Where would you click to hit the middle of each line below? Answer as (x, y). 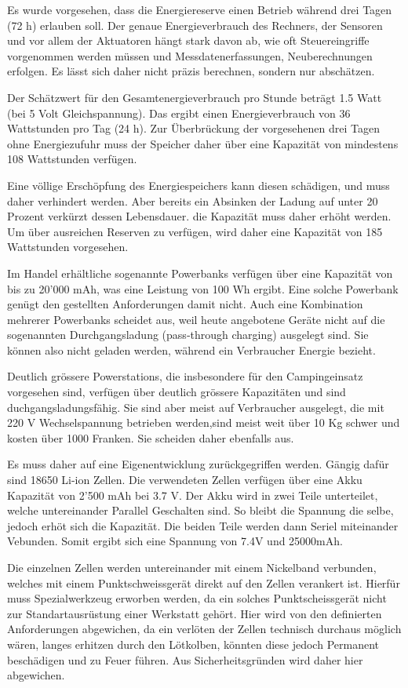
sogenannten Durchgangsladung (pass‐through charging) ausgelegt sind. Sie (188, 335)
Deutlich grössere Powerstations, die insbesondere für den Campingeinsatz (185, 376)
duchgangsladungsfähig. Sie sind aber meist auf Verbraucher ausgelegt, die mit (196, 407)
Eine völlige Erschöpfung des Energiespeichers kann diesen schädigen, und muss (199, 185)
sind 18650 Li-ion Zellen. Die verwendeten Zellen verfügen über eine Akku (185, 480)
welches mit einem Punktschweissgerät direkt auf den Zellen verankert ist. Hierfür (204, 582)
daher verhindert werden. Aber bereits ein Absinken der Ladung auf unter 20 (193, 200)
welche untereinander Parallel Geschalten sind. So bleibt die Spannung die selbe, (200, 510)
